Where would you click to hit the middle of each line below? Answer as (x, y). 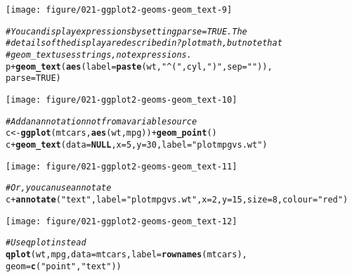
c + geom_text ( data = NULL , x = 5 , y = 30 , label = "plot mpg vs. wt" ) (137, 144)
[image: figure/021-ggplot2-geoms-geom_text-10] (122, 99)
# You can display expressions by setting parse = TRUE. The (126, 31)
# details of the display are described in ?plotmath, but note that (144, 43)
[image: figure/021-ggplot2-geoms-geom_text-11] (122, 166)
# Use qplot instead (46, 243)
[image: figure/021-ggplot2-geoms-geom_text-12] (122, 221)
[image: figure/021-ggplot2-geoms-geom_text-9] (119, 10)
